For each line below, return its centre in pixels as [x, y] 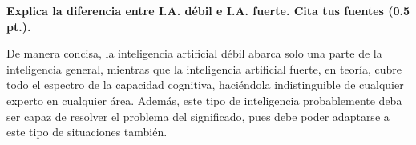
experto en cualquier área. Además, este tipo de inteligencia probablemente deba [204, 100]
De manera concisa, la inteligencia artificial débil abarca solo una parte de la [194, 53]
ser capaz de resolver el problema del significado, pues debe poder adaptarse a [198, 116]
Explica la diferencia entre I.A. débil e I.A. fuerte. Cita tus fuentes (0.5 [208, 10]
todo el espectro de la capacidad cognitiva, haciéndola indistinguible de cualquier [205, 85]
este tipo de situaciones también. [87, 132]
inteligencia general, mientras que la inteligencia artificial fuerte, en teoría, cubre [204, 68]
